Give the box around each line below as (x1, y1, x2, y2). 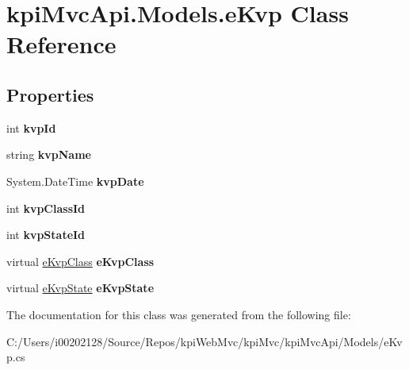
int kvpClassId (6, 199, 86, 216)
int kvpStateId (6, 226, 86, 243)
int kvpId (6, 119, 56, 136)
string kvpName (6, 146, 91, 163)
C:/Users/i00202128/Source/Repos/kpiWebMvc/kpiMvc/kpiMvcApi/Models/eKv (6, 333, 403, 349)
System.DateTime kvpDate (6, 172, 144, 189)
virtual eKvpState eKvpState (6, 279, 155, 296)
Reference (6, 28, 117, 60)
